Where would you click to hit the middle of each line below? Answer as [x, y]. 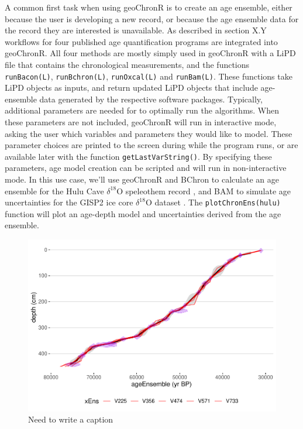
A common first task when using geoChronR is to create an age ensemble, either [149, 7]
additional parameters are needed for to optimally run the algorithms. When [142, 110]
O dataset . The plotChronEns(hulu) [213, 202]
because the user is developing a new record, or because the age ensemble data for [152, 18]
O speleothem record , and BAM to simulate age [204, 191]
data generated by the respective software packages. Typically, [151, 99]
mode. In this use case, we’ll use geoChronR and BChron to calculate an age [142, 179]
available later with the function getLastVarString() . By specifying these [138, 156]
